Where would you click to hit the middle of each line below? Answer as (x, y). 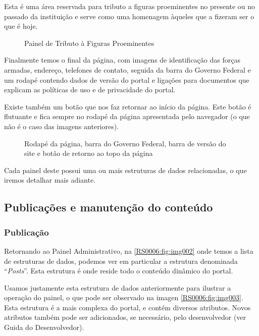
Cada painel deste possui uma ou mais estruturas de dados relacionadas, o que (125, 170)
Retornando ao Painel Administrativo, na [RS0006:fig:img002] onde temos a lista (129, 250)
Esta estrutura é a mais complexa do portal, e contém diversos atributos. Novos (127, 307)
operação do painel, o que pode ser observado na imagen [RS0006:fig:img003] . (124, 297)
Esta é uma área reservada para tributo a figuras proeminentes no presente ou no (130, 6)
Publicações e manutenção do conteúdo (109, 207)
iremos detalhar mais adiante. (50, 180)
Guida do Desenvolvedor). (44, 327)
